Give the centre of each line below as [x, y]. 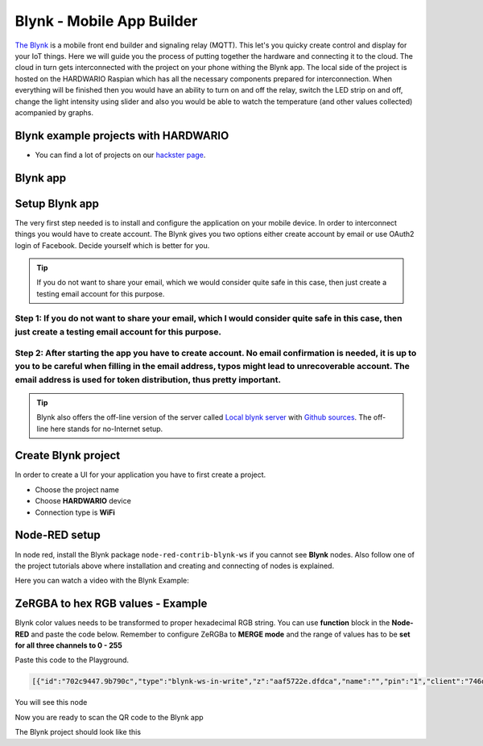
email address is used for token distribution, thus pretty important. [148, 379]
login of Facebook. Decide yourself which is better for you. [112, 245]
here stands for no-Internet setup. [107, 429]
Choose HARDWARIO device [83, 501]
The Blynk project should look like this [78, 732]
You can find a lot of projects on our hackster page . [120, 155]
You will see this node [51, 702]
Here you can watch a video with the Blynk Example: [102, 581]
